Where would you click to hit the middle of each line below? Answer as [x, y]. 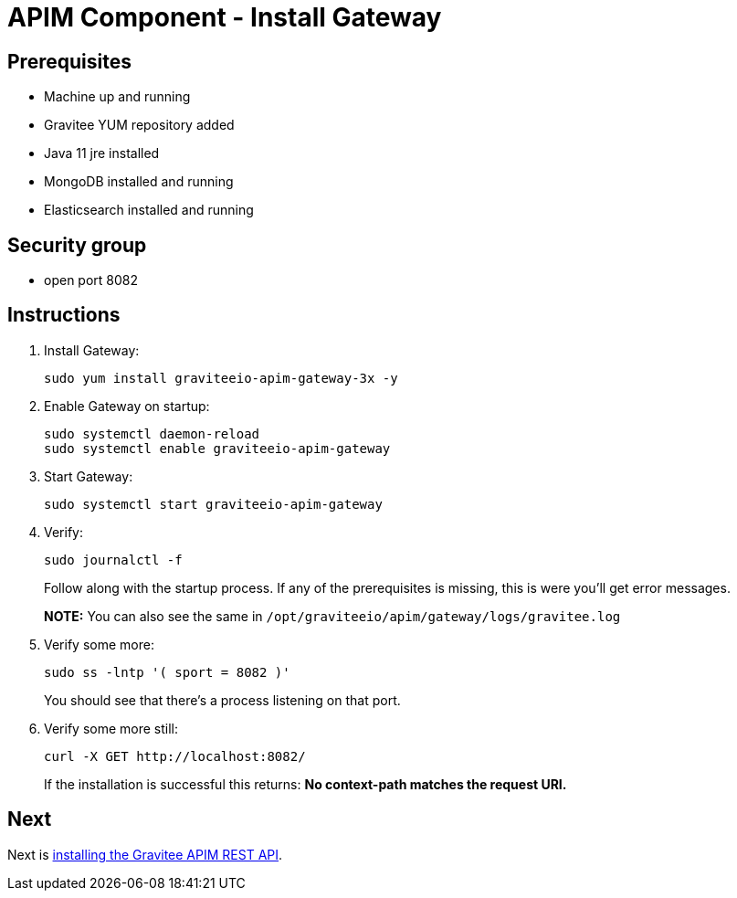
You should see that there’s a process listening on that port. [222, 700]
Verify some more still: [111, 728]
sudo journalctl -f [113, 560]
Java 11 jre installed [102, 153]
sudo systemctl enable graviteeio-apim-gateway [217, 448]
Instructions [64, 315]
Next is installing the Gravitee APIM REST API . [145, 854]
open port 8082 [91, 280]
